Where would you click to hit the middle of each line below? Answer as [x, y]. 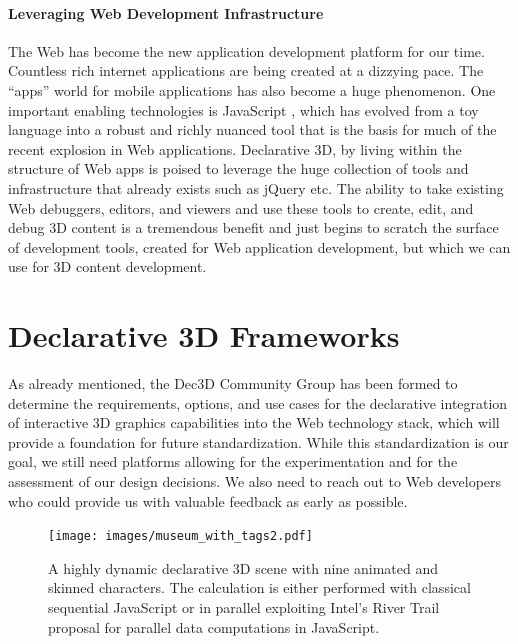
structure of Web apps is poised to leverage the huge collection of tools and [238, 168]
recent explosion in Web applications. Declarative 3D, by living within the [235, 148]
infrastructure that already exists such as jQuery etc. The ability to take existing [256, 187]
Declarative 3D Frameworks [204, 335]
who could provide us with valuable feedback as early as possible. [208, 500]
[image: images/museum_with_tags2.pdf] [180, 536]
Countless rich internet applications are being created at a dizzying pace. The [246, 70]
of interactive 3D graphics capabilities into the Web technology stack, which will [254, 422]
